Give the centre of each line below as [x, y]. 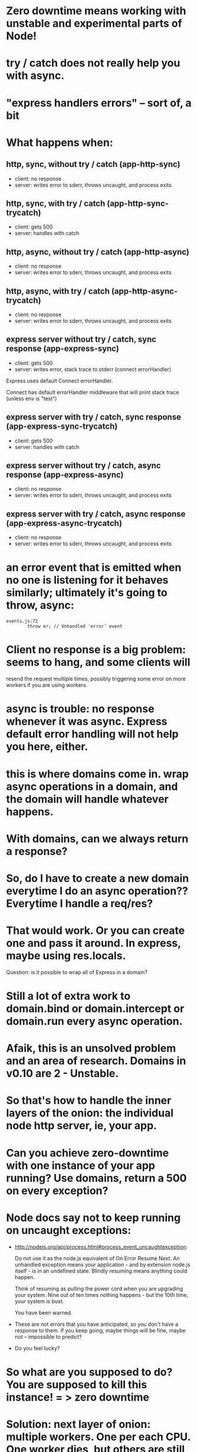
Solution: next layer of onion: [78, 1424]
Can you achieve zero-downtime [88, 1153]
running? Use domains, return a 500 [96, 1178]
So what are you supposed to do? [89, 1372]
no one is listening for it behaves [87, 580]
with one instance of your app [81, 1165]
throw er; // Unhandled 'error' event [75, 627]
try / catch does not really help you [93, 63]
